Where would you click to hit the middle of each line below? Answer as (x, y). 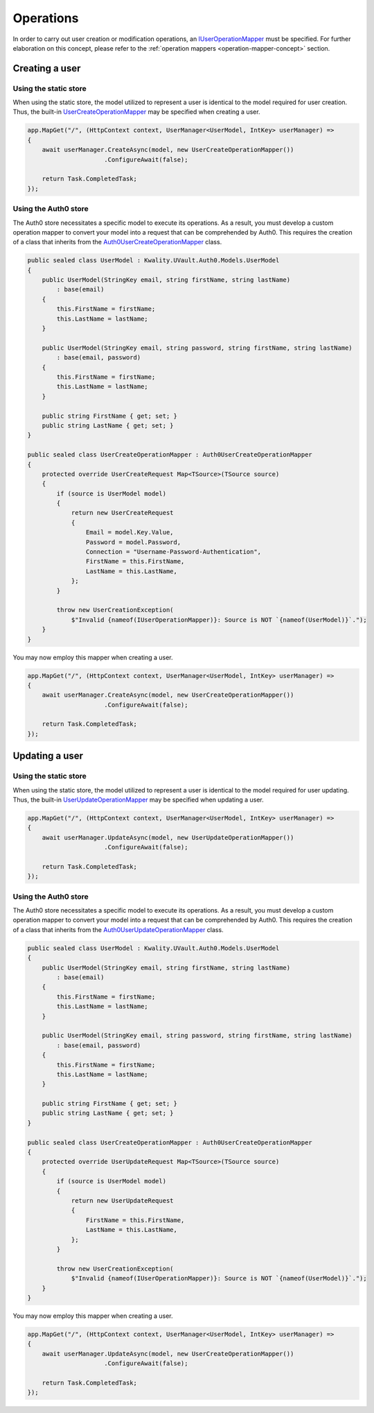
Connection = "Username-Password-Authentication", (173, 552)
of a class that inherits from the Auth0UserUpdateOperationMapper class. (118, 929)
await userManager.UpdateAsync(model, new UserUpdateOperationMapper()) (168, 837)
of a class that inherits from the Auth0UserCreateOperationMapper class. (117, 242)
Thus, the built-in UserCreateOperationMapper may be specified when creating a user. (136, 112)
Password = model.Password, (133, 542)
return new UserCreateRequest (122, 513)
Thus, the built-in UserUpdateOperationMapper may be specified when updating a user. (138, 799)
